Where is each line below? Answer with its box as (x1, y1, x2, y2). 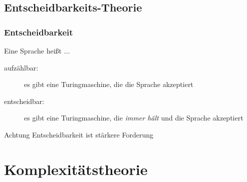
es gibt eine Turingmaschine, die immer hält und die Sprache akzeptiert (24, 112, 243, 123)
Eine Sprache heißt (4, 45, 62, 55)
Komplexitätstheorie (4, 158, 148, 179)
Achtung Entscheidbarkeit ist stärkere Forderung (4, 129, 153, 139)
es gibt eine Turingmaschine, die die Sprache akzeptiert (24, 79, 193, 89)
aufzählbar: (4, 62, 39, 72)
